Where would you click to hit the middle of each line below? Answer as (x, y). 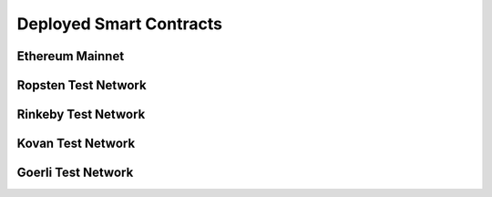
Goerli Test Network (75, 173)
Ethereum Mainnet (71, 56)
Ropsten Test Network (82, 85)
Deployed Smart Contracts (120, 24)
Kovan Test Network (76, 144)
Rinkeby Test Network (81, 114)
